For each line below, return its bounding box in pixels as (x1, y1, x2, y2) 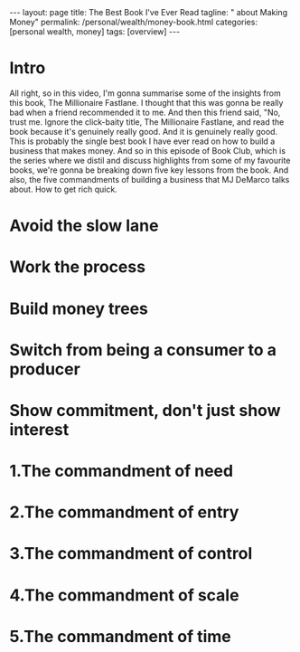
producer (9, 359, 81, 379)
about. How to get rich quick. (9, 184, 117, 194)
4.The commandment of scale (9, 585, 239, 605)
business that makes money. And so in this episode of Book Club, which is (9, 145, 286, 156)
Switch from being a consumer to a (9, 339, 277, 360)
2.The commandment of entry (9, 502, 239, 523)
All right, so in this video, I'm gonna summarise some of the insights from (9, 88, 282, 99)
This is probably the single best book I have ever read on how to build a (9, 136, 276, 146)
